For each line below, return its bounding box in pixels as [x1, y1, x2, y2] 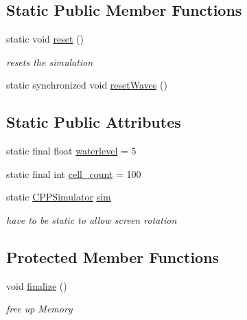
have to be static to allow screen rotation [6, 212, 177, 227]
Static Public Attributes [6, 111, 181, 133]
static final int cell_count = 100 [6, 166, 141, 181]
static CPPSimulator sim [6, 190, 111, 204]
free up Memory [6, 301, 73, 316]
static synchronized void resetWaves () [6, 78, 167, 92]
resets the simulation [6, 54, 93, 69]
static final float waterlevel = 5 [6, 144, 137, 158]
